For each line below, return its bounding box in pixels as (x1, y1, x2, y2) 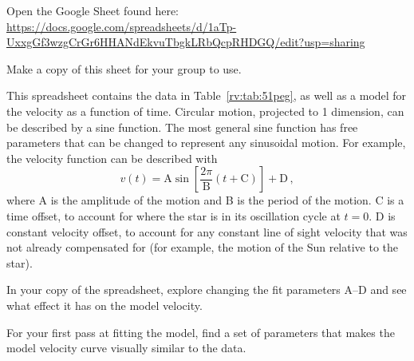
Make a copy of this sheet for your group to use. (6, 60, 242, 77)
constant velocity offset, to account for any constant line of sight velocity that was (6, 223, 408, 240)
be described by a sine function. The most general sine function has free (6, 118, 358, 135)
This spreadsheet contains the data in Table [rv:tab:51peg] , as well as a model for (6, 87, 407, 104)
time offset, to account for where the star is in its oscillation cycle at (6, 207, 341, 224)
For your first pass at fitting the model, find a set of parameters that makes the (6, 323, 395, 340)
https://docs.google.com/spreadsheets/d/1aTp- (6, 18, 237, 34)
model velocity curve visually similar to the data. (6, 339, 246, 356)
